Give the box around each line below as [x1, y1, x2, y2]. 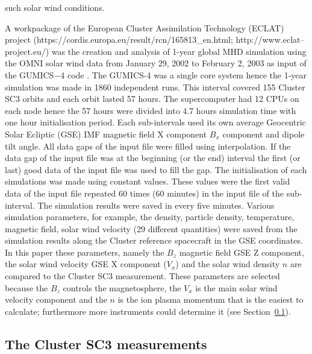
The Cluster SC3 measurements [5, 334, 207, 353]
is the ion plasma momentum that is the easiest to [117, 293, 304, 306]
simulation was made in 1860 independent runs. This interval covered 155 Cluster [5, 80, 305, 93]
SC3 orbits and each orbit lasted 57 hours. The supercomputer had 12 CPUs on [5, 92, 299, 105]
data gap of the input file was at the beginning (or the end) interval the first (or [5, 151, 301, 164]
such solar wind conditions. [5, 1, 105, 13]
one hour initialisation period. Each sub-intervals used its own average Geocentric [5, 116, 306, 128]
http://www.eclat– [236, 33, 305, 46]
